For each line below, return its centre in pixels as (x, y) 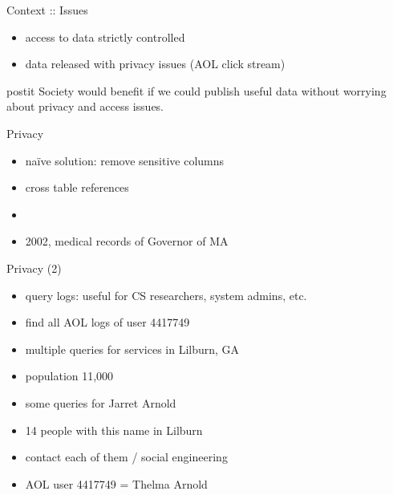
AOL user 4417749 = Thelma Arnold (116, 483)
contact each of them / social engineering (126, 457)
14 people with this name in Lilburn (114, 430)
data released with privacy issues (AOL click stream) (155, 64)
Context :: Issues (47, 10)
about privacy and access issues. (85, 106)
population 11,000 (69, 376)
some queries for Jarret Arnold (101, 402)
